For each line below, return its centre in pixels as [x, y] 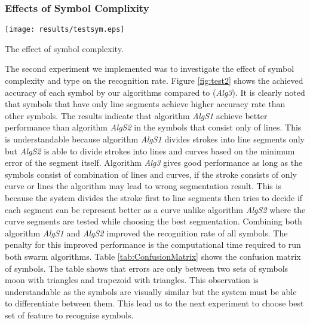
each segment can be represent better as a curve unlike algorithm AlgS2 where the [155, 209]
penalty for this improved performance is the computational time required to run [153, 244]
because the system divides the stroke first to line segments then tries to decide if [154, 198]
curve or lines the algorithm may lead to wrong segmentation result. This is [143, 186]
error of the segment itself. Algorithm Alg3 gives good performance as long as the [154, 162]
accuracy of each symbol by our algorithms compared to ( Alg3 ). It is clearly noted [155, 92]
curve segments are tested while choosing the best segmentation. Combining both [154, 221]
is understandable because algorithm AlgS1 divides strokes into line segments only [155, 139]
